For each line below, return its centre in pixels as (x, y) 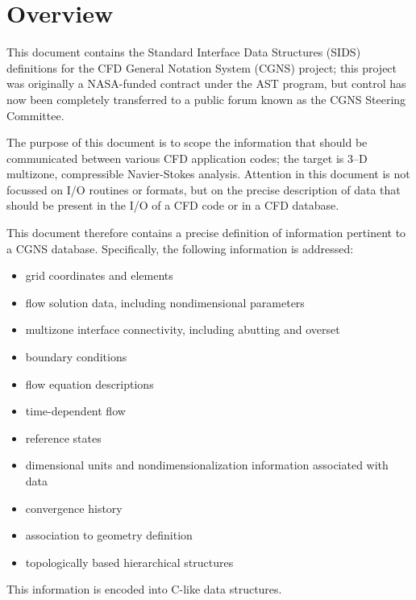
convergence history (74, 508)
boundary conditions (76, 357)
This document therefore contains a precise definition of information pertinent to (206, 233)
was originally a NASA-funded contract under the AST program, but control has (206, 83)
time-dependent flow (75, 411)
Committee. (35, 115)
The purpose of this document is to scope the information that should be (187, 142)
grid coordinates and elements (99, 275)
